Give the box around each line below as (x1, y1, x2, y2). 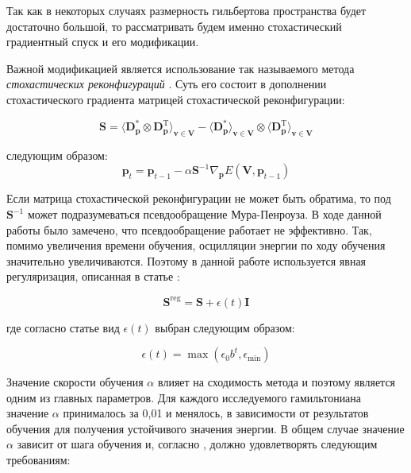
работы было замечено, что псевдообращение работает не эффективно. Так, (6, 221, 372, 238)
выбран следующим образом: (155, 319, 295, 335)
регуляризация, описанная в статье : (6, 268, 180, 285)
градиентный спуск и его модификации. (6, 33, 199, 50)
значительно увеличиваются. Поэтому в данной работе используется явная (6, 252, 367, 269)
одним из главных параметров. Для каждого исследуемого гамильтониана (6, 389, 362, 405)
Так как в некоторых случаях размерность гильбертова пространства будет (6, 2, 367, 18)
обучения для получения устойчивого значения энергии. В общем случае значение (6, 420, 405, 436)
